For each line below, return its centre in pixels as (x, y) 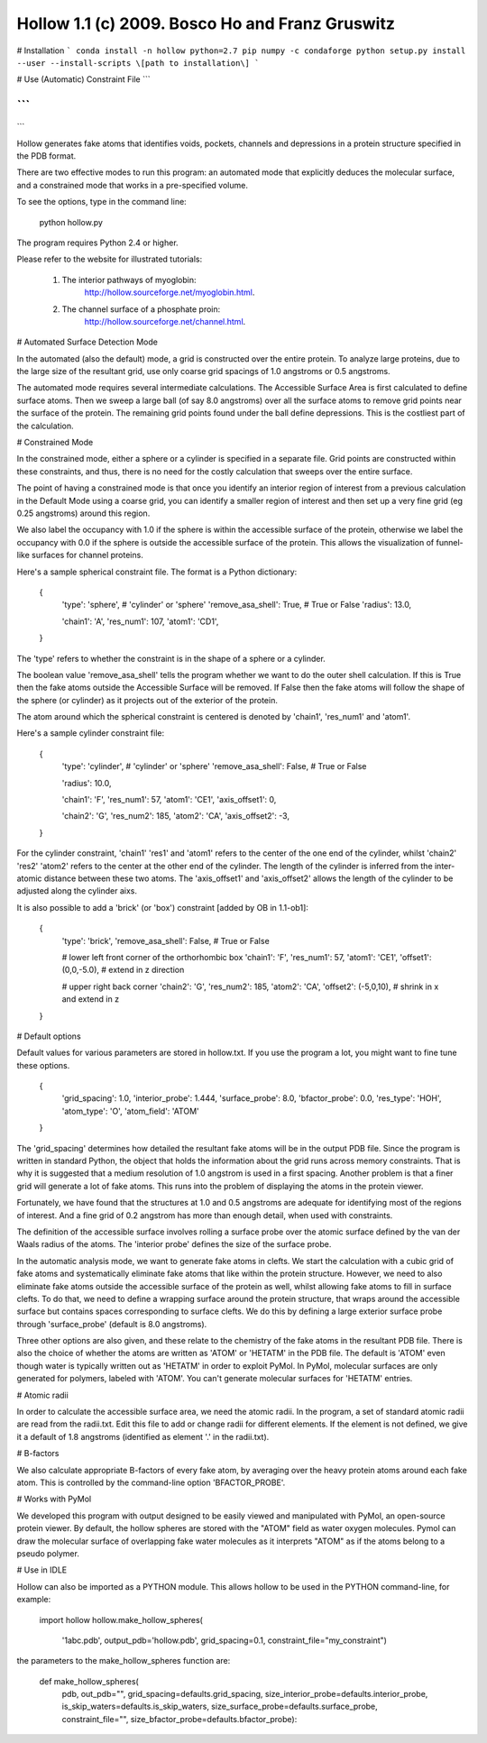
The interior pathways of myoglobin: (129, 280)
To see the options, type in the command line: (101, 202)
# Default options (49, 1036)
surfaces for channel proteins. (87, 555)
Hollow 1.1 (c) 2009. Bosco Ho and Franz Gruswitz (206, 23)
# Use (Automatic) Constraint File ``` (83, 79)
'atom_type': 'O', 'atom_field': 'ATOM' (131, 1111)
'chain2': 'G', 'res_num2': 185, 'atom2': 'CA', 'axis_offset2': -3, (176, 816)
